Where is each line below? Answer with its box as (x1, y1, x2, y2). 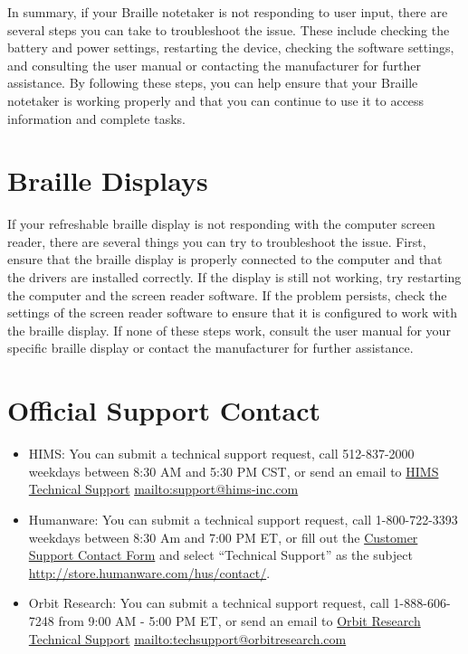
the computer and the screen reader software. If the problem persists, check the (7, 285, 447, 304)
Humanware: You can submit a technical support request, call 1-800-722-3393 (28, 509, 458, 528)
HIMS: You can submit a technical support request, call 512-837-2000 (28, 444, 415, 463)
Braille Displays (7, 162, 208, 199)
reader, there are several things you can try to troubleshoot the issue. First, (7, 232, 426, 251)
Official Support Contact (7, 392, 320, 429)
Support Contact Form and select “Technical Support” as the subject (28, 545, 413, 564)
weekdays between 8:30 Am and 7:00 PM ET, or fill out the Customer (28, 527, 418, 546)
